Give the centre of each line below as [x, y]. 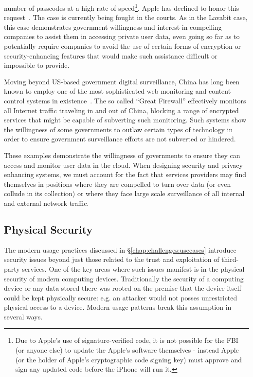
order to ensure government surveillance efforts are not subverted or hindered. [120, 139]
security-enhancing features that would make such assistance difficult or [111, 55]
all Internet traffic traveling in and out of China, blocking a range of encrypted [121, 110]
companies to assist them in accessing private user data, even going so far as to [122, 36]
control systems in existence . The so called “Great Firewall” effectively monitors [125, 100]
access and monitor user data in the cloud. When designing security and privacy [123, 165]
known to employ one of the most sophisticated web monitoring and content [117, 91]
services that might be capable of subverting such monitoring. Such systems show [125, 120]
